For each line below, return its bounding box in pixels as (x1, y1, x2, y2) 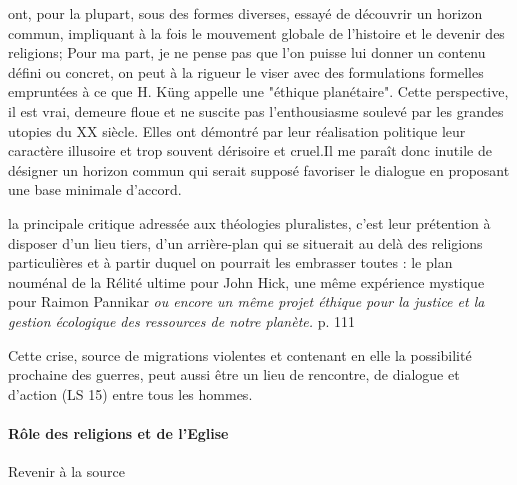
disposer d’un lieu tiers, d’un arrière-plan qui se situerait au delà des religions (8, 232, 483, 253)
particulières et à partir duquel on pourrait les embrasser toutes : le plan (8, 252, 453, 273)
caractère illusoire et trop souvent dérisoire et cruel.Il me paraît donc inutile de (8, 140, 492, 161)
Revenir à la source (8, 461, 125, 482)
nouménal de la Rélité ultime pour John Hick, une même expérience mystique (8, 271, 485, 292)
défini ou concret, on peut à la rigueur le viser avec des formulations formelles (8, 61, 484, 82)
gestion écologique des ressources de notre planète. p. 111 (8, 310, 356, 331)
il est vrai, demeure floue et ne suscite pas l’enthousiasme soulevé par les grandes (8, 100, 504, 121)
